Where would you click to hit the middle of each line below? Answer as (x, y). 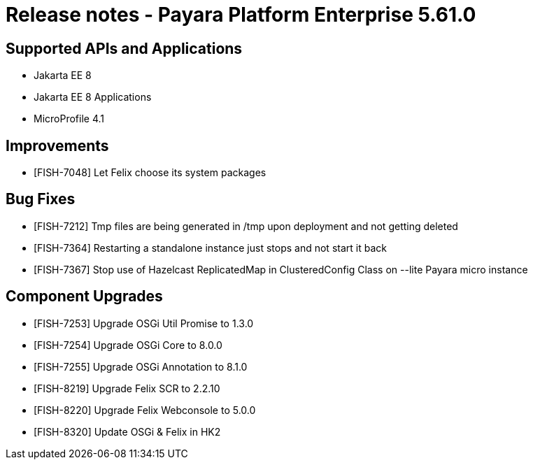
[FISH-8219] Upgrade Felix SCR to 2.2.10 (127, 388)
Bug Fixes (41, 199)
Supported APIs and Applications (124, 48)
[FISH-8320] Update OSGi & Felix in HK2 (127, 431)
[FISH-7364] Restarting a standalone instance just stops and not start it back (210, 248)
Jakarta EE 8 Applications (93, 97)
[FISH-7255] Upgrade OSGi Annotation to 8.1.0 (141, 366)
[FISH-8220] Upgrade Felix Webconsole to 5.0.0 (145, 410)
